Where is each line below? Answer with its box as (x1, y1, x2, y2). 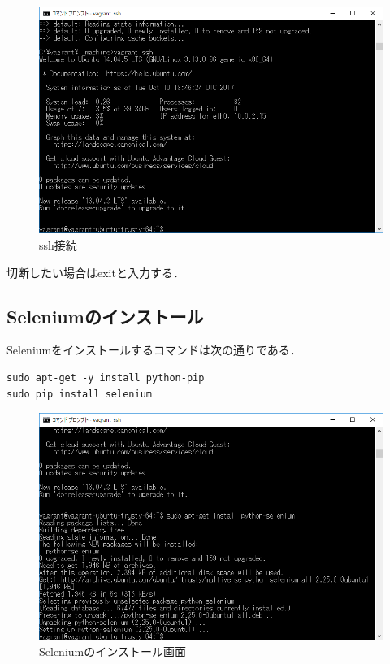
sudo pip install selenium (6, 388, 152, 400)
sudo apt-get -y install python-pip (6, 371, 205, 384)
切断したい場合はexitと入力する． (6, 263, 184, 280)
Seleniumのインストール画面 (39, 643, 186, 660)
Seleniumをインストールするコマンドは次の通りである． (6, 341, 301, 358)
